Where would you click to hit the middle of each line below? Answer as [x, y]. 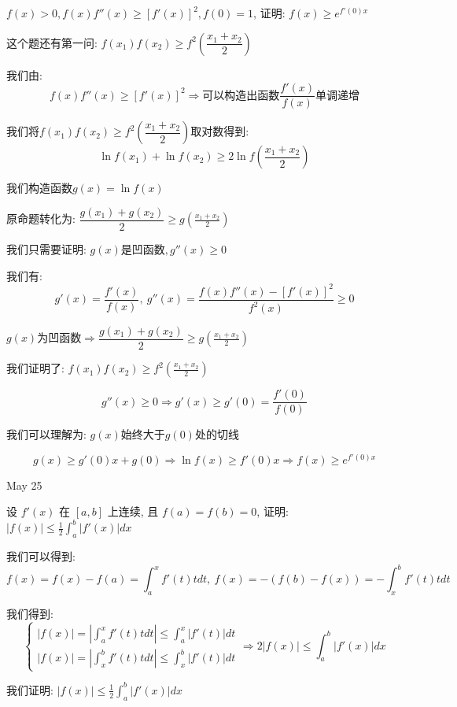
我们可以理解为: [46, 434]
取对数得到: [220, 131]
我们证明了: [35, 368]
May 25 [24, 485]
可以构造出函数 [241, 96]
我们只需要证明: [46, 248]
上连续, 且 [133, 511]
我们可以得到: [41, 556]
